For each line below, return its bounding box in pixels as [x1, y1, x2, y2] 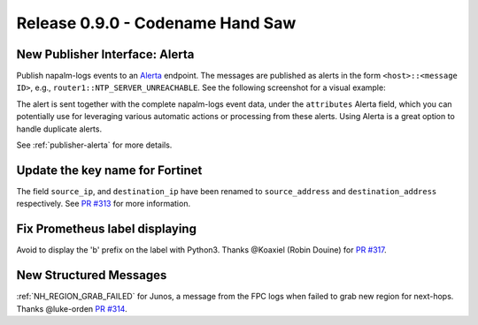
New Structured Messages [16, 268, 167, 283]
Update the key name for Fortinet [16, 162, 203, 178]
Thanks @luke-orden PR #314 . [16, 303, 127, 314]
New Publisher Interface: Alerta [16, 47, 195, 62]
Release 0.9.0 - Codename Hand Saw [16, 13, 297, 33]
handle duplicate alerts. [16, 124, 102, 134]
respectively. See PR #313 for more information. [16, 199, 190, 209]
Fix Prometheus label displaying [16, 222, 197, 237]
